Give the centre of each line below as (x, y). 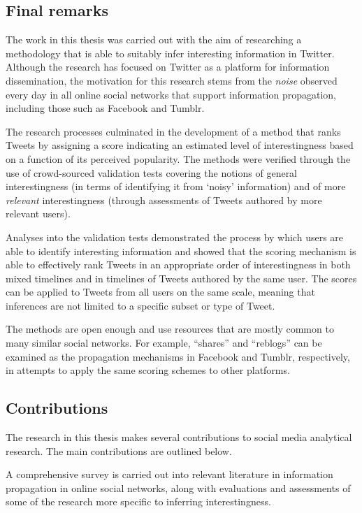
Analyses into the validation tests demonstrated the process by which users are (175, 237)
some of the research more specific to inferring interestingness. (138, 501)
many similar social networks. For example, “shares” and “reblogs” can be (164, 343)
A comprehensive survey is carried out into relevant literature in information (169, 474)
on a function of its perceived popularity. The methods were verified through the (178, 158)
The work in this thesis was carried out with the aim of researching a (154, 39)
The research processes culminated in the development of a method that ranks (173, 131)
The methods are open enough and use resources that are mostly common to (170, 329)
